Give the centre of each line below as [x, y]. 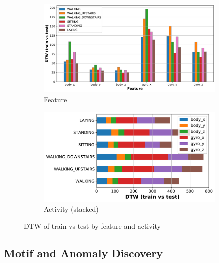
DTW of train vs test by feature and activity [92, 225]
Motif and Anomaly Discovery [83, 252]
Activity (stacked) [71, 209]
